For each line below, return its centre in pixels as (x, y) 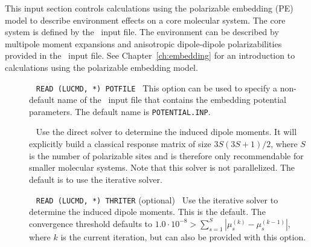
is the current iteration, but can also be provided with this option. (183, 236)
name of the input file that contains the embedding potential (172, 100)
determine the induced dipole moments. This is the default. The (147, 212)
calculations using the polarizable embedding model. (101, 67)
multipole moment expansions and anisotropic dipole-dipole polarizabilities (143, 43)
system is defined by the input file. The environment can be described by (142, 32)
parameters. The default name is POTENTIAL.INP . (120, 111)
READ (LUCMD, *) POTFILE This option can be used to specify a (157, 87)
